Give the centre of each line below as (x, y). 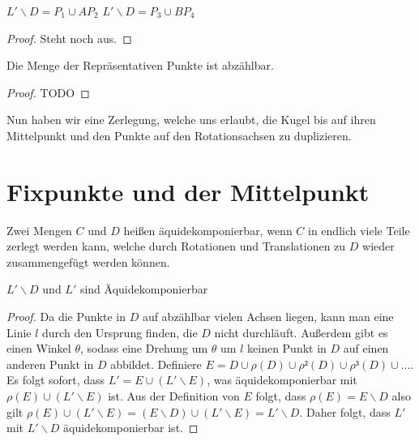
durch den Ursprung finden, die (120, 332)
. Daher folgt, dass (345, 411)
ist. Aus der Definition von (174, 396)
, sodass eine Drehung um (144, 348)
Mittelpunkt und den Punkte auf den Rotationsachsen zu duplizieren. (179, 135)
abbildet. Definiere (156, 364)
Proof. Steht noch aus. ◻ (69, 38)
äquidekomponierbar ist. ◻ (131, 428)
